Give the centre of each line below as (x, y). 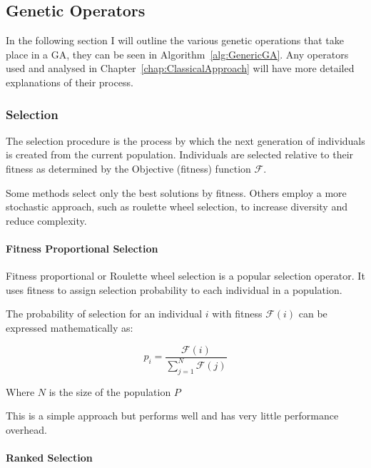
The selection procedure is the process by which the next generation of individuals (185, 140)
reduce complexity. (46, 220)
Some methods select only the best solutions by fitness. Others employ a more (176, 192)
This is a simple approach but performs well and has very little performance (172, 416)
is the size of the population (110, 391)
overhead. (26, 429)
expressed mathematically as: (70, 327)
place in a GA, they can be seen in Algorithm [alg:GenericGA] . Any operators (177, 54)
